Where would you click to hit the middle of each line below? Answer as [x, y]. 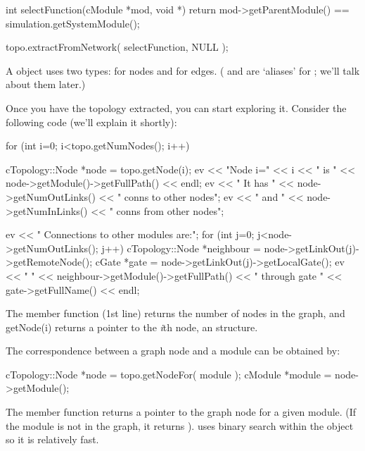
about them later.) [46, 84]
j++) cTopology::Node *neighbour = [181, 248]
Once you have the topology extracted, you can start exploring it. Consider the [176, 107]
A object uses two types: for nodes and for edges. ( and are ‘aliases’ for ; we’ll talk [183, 70]
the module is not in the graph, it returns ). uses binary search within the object [180, 425]
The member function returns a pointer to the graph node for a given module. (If [181, 412]
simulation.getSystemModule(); [73, 23]
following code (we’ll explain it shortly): [91, 122]
